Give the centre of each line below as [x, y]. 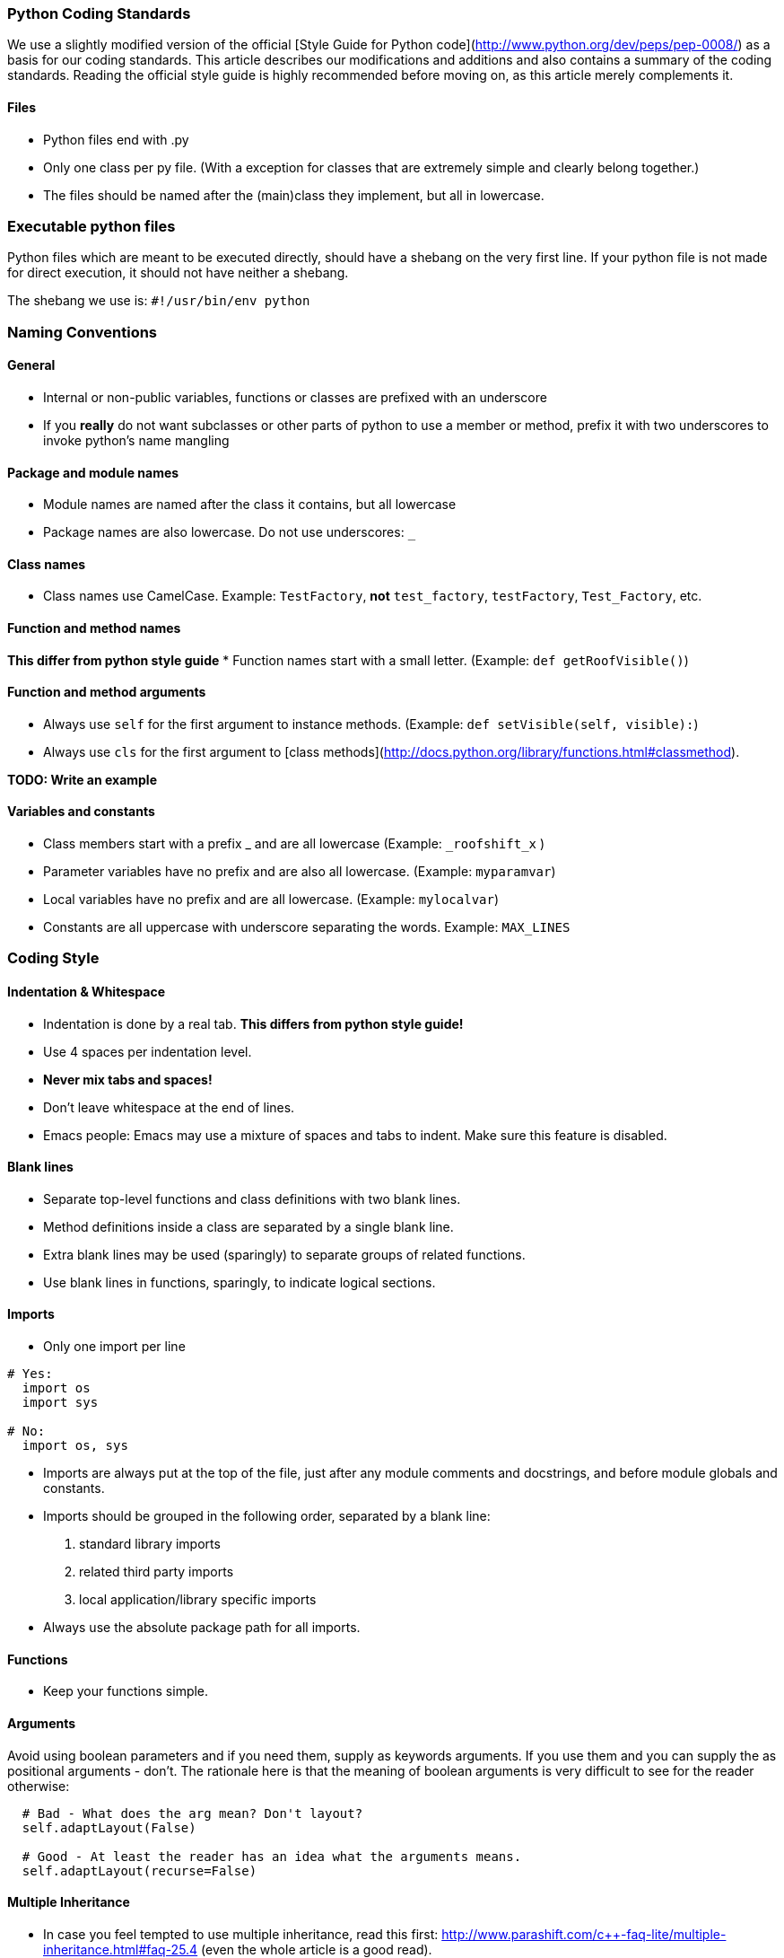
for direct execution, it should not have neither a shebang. [178, 273]
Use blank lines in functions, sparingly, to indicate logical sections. [240, 1282]
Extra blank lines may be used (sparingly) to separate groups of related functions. [284, 1254]
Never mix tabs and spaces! [128, 1079]
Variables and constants [81, 812]
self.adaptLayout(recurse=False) [139, 1870]
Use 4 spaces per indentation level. [148, 1051]
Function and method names [94, 628]
